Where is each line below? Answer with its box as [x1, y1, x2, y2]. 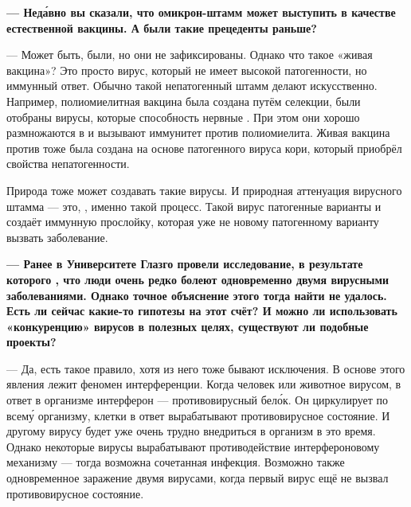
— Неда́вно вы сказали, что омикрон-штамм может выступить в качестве [6, 4, 396, 20]
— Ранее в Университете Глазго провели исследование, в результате [6, 255, 363, 272]
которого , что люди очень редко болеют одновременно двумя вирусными [6, 271, 389, 287]
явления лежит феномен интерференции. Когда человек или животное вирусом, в [6, 376, 401, 392]
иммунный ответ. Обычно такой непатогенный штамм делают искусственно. [6, 77, 378, 94]
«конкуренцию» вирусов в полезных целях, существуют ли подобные [6, 318, 369, 334]
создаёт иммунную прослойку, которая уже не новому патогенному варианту [6, 213, 379, 230]
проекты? [6, 333, 57, 350]
